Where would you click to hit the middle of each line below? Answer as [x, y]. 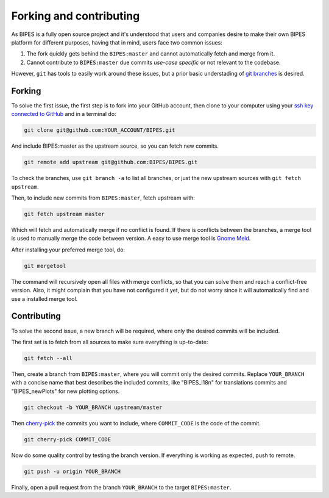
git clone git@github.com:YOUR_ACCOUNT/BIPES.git [100, 130]
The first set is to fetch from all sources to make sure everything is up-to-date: [110, 342]
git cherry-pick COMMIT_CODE [68, 439]
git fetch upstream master [64, 214]
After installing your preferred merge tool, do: [68, 250]
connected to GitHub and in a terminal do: [64, 114]
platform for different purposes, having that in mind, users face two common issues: [117, 42]
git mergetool [45, 266]
